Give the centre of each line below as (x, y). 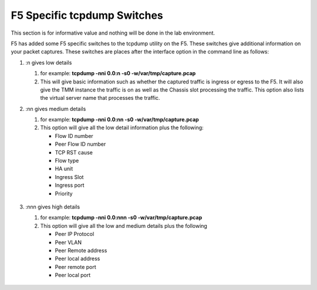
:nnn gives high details (53, 207)
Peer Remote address (81, 250)
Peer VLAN (68, 242)
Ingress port (70, 186)
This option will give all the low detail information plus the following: (122, 128)
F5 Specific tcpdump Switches (87, 15)
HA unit (64, 169)
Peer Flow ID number (80, 144)
